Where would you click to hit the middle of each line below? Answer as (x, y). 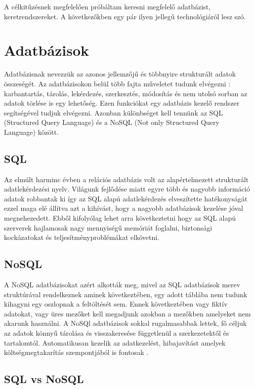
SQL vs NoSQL (44, 379)
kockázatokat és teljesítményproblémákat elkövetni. (82, 237)
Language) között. (31, 132)
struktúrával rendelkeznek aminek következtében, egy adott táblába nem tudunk (126, 294)
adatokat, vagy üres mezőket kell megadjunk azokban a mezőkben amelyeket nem (127, 313)
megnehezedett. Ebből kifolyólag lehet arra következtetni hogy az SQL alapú (120, 218)
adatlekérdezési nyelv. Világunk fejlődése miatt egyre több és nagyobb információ (127, 189)
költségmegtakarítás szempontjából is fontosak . (76, 352)
